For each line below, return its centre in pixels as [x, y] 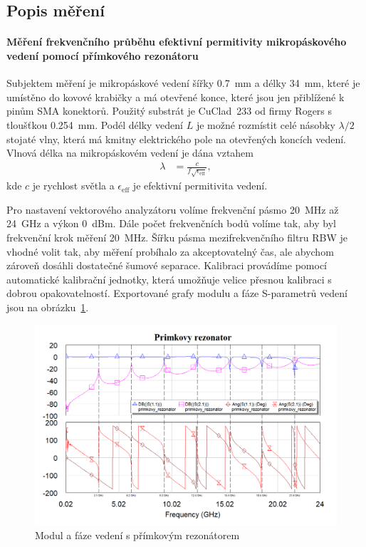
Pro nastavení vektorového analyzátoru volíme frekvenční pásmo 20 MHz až [173, 209]
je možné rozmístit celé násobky [266, 124]
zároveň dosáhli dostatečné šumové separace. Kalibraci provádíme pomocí [167, 265]
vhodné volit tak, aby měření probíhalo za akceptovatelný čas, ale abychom [170, 251]
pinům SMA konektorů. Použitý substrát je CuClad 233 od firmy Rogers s [169, 111]
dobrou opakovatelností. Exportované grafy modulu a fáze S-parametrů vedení [177, 293]
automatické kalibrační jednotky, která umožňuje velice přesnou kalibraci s [169, 279]
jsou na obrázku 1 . [48, 307]
